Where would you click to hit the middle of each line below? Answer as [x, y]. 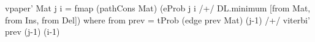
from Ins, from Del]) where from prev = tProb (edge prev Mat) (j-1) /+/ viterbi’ [157, 19]
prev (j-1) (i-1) [32, 31]
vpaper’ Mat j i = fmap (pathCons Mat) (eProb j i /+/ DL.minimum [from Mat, [158, 8]
